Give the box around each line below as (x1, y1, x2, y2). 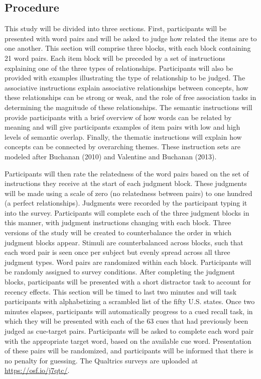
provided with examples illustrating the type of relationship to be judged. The (5, 72, 245, 83)
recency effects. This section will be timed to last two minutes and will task (5, 286, 237, 297)
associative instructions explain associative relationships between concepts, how (5, 82, 248, 92)
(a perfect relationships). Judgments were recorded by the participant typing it (5, 198, 247, 208)
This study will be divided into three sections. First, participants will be (5, 23, 227, 34)
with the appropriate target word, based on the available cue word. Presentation (5, 335, 251, 346)
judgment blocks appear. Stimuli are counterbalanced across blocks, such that (5, 237, 243, 247)
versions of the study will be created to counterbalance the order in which (5, 227, 231, 238)
